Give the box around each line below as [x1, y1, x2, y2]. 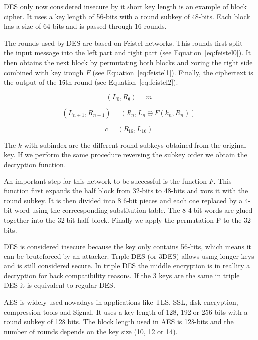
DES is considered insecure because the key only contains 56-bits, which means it [4, 241, 251, 252]
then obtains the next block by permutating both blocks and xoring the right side [4, 57, 253, 67]
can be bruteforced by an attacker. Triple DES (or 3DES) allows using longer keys [4, 251, 254, 261]
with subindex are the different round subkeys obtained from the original [24, 139, 246, 150]
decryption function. [4, 159, 65, 169]
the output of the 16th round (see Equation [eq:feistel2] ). [4, 77, 178, 87]
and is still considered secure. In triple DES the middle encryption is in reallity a [4, 260, 250, 271]
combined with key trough [4, 67, 84, 77]
